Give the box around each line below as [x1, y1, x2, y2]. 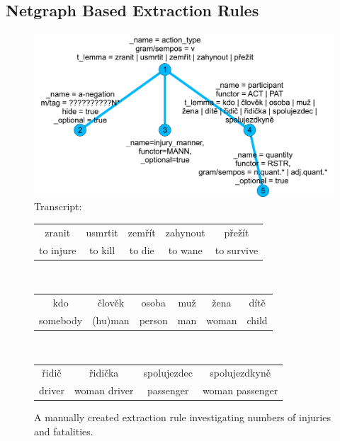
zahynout [165, 224, 205, 239]
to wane [168, 242, 203, 257]
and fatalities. [34, 423, 93, 438]
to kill [89, 242, 115, 257]
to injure [39, 242, 76, 257]
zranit [45, 224, 71, 239]
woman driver [74, 383, 134, 398]
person [139, 312, 168, 327]
